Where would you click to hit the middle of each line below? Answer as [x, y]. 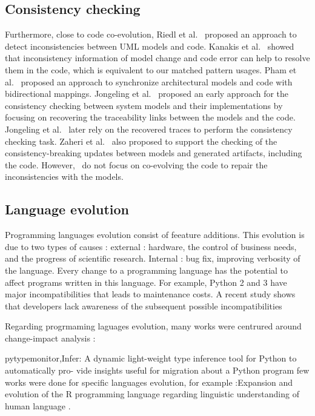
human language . [38, 405]
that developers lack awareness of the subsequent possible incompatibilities [144, 305]
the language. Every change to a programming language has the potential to [147, 270]
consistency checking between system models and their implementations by [144, 105]
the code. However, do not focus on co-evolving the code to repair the [136, 164]
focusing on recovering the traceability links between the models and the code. [150, 117]
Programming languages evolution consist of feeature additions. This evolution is [155, 235]
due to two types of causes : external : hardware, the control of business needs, [151, 246]
